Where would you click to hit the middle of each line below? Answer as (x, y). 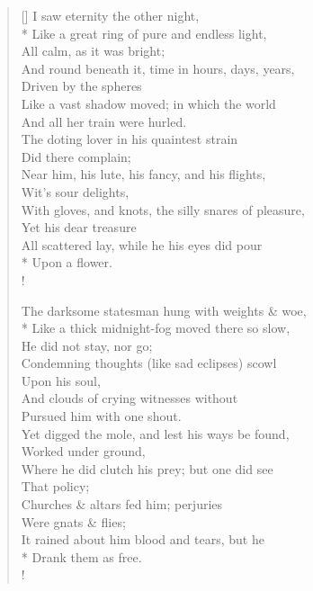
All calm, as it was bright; (93, 51)
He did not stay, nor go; (87, 345)
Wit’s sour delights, (75, 191)
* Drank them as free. (81, 556)
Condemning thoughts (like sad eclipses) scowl (149, 363)
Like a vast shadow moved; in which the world (148, 103)
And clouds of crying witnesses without (130, 398)
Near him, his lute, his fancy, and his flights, (143, 174)
